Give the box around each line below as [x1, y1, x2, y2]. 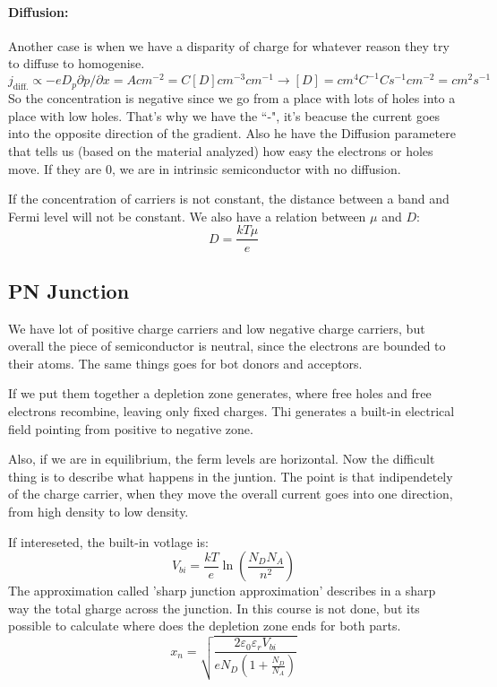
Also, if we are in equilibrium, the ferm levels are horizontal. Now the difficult [8, 449, 435, 468]
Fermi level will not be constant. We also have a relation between [8, 206, 366, 225]
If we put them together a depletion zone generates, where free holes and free [8, 384, 432, 403]
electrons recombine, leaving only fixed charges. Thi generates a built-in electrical [8, 402, 455, 421]
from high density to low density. [8, 502, 189, 521]
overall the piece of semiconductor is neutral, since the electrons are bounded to [8, 336, 446, 355]
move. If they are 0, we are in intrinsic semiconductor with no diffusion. [8, 159, 401, 178]
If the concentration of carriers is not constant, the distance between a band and [8, 189, 450, 208]
